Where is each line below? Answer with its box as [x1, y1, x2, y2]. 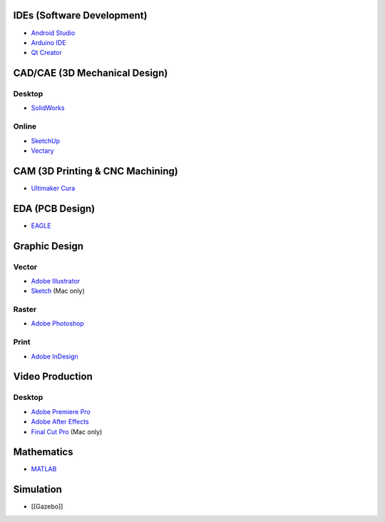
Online [13, 121, 37, 131]
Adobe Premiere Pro [31, 407, 91, 416]
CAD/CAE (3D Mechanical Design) [13, 67, 168, 79]
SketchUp [31, 136, 61, 145]
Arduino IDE [31, 38, 66, 46]
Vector [13, 261, 38, 271]
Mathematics [13, 446, 73, 458]
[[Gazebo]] [31, 502, 63, 511]
